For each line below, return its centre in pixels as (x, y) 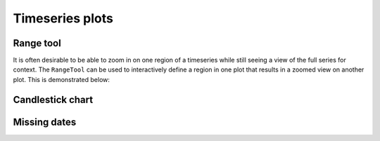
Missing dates (45, 122)
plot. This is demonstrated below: (62, 79)
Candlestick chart (53, 99)
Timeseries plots (63, 18)
